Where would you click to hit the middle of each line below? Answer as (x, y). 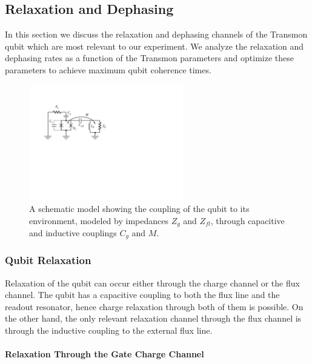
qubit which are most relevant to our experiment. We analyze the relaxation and (154, 46)
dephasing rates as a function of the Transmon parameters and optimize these (149, 58)
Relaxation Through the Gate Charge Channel (105, 354)
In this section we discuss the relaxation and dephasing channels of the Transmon (156, 34)
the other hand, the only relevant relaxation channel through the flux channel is (153, 318)
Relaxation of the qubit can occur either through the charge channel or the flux (152, 283)
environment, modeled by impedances (99, 220)
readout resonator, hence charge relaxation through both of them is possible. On (154, 306)
